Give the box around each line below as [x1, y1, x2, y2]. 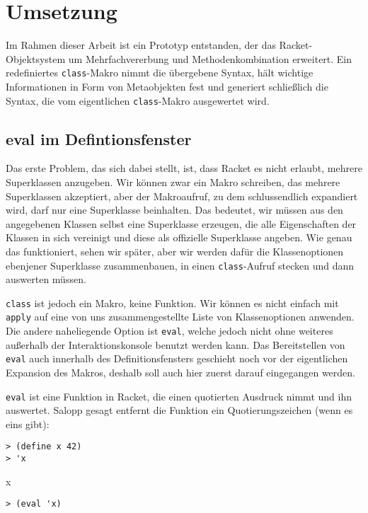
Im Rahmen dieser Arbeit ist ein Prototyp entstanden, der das [6, 38, 276, 52]
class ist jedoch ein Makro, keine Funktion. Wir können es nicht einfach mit [6, 295, 339, 310]
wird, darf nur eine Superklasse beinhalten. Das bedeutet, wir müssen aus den [6, 202, 343, 217]
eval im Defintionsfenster [6, 127, 192, 149]
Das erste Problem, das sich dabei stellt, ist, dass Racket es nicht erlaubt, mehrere [6, 161, 362, 175]
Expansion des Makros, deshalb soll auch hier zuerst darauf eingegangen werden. [6, 365, 355, 380]
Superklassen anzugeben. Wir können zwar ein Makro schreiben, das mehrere [6, 175, 340, 190]
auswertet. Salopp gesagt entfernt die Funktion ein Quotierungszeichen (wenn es [6, 403, 353, 417]
